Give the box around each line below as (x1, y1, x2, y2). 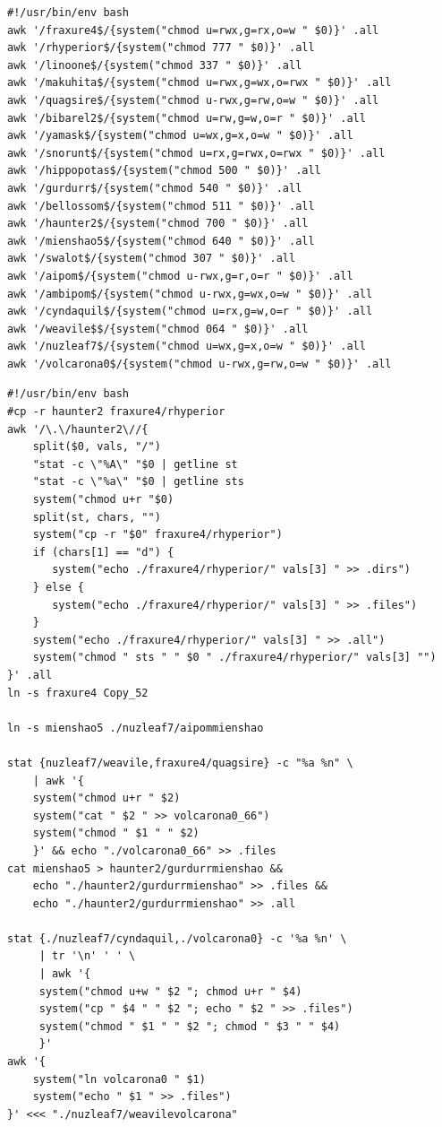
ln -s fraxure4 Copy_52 (7, 686, 149, 699)
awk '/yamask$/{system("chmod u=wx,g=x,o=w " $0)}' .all (7, 129, 353, 143)
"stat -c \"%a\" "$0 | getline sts (32, 475, 244, 489)
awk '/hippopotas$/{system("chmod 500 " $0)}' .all (7, 164, 321, 178)
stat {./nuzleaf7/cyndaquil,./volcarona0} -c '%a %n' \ (7, 932, 347, 945)
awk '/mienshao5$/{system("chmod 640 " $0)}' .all (7, 234, 315, 247)
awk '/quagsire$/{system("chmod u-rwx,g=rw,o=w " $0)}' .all (7, 93, 379, 107)
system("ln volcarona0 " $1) (32, 1072, 206, 1086)
